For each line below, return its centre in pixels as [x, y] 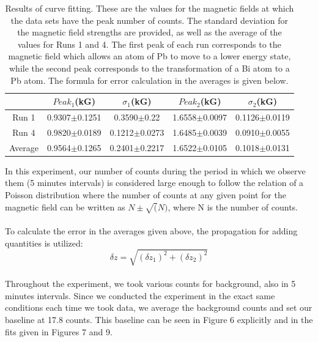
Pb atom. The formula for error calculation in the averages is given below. [150, 80]
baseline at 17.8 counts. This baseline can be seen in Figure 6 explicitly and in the [159, 320]
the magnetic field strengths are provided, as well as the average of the [150, 32]
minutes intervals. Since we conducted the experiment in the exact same [140, 295]
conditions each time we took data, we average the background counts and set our [159, 307]
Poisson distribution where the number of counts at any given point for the [146, 194]
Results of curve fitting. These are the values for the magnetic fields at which [150, 8]
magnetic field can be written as [65, 206]
